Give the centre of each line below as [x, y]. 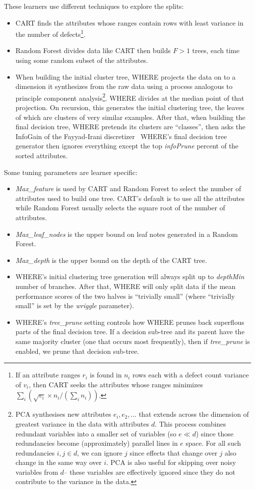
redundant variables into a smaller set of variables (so [96, 433]
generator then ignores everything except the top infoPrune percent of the [127, 146]
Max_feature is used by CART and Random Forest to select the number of [128, 188]
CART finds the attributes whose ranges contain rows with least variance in [129, 22]
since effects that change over [174, 452]
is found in [106, 375]
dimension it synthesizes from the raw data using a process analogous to [124, 86]
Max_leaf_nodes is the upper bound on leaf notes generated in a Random [127, 234]
